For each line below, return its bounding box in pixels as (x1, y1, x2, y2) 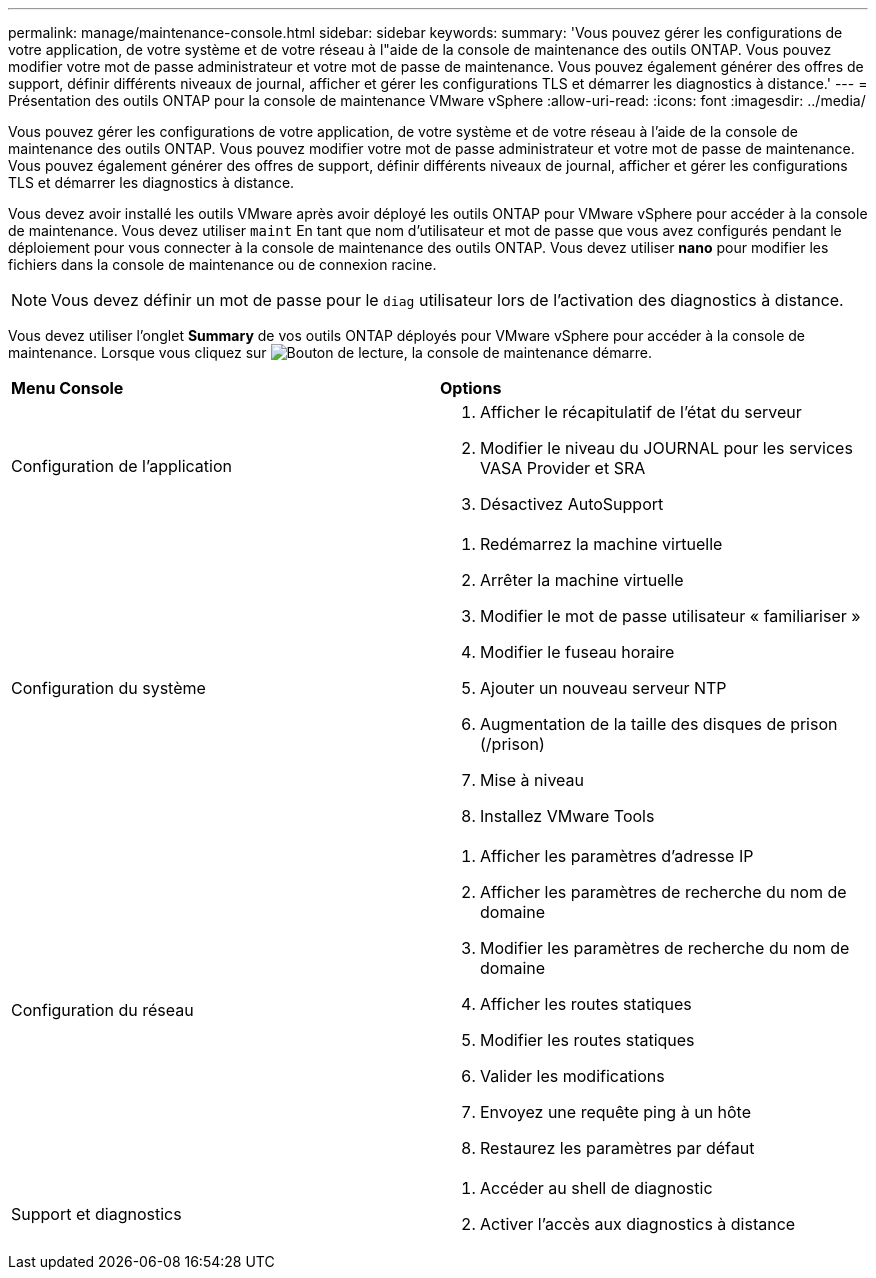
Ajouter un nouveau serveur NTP (480, 678, 727, 698)
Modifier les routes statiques (480, 1030, 695, 1050)
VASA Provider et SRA (480, 458, 646, 478)
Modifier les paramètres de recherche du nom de (480, 938, 850, 958)
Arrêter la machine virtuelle (480, 570, 684, 590)
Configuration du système (11, 678, 206, 698)
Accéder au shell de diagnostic (480, 1178, 713, 1198)
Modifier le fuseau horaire (480, 642, 675, 662)
